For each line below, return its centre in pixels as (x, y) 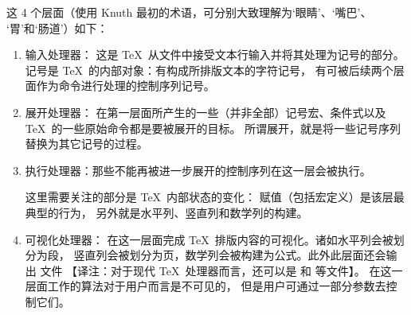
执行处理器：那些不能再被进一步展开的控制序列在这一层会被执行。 (198, 170)
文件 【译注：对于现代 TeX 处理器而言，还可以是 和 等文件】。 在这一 (221, 270)
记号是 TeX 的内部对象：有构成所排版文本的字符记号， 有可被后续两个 (209, 70)
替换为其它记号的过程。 (86, 144)
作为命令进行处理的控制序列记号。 (125, 86)
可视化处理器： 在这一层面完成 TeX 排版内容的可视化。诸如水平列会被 (209, 239)
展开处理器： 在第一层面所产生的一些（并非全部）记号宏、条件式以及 (205, 112)
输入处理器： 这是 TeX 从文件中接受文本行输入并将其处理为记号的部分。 (215, 54)
